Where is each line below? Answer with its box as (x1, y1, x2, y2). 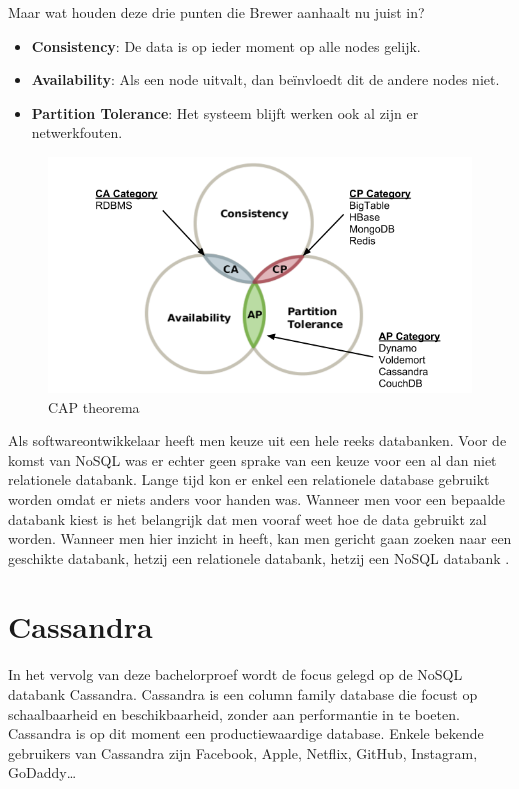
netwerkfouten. (31, 122, 123, 143)
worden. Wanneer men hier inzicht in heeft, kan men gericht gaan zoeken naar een (8, 528, 512, 549)
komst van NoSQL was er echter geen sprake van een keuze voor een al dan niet (8, 449, 497, 470)
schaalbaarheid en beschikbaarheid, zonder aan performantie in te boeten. (8, 703, 460, 724)
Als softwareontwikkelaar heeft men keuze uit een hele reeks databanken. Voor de (8, 430, 507, 451)
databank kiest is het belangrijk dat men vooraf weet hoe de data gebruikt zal (8, 508, 487, 529)
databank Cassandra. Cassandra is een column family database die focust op (8, 684, 478, 704)
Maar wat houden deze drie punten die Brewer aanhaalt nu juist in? (8, 2, 425, 22)
